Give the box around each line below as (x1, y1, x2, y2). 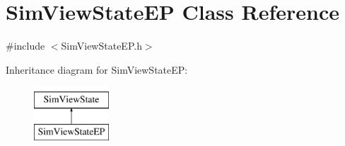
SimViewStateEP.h (61, 38, 142, 53)
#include (6, 38, 45, 53)
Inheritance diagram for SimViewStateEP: (6, 62, 188, 77)
